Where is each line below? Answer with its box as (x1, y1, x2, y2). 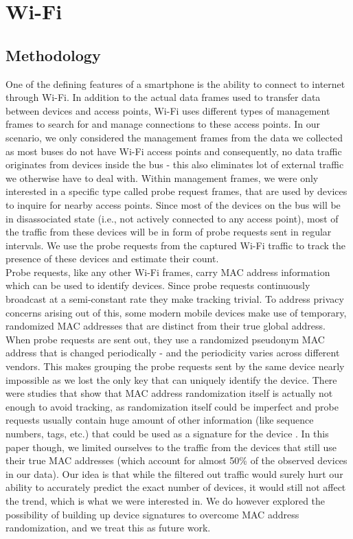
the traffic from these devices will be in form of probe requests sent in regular (5, 225, 332, 239)
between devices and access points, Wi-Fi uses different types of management (5, 103, 330, 117)
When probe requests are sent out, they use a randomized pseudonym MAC (5, 332, 325, 346)
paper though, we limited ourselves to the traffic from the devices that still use (5, 439, 337, 454)
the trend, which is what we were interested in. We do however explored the (5, 493, 326, 507)
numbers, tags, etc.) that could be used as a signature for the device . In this (5, 426, 329, 441)
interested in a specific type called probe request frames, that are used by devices (5, 184, 348, 198)
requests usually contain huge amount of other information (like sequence (5, 413, 314, 427)
